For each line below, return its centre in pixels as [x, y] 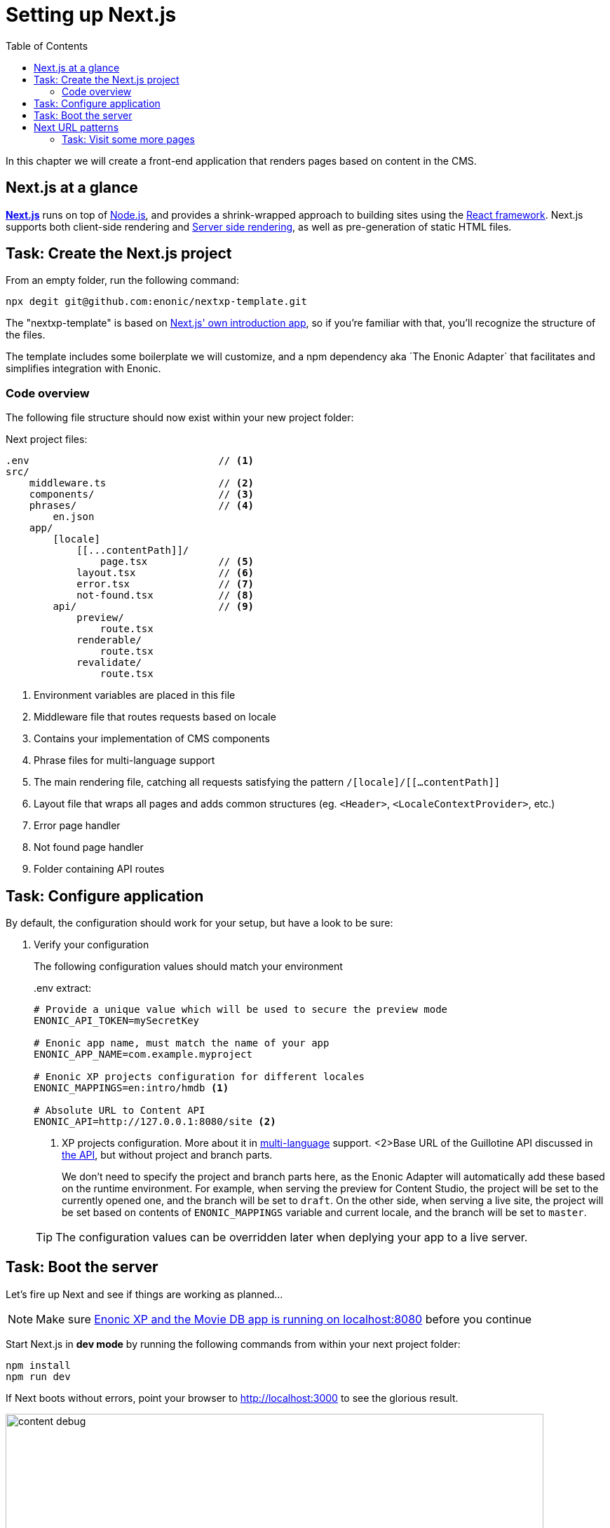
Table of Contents [47, 46]
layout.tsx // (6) [165, 573]
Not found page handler [89, 847]
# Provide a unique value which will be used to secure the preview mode [241, 1010]
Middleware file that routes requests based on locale [155, 717]
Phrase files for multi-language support [124, 760]
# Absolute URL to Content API [120, 1111]
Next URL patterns [76, 127]
